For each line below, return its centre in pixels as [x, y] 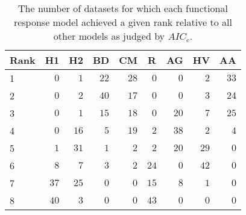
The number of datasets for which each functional [123, 8]
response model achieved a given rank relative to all [123, 22]
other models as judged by [109, 36]
